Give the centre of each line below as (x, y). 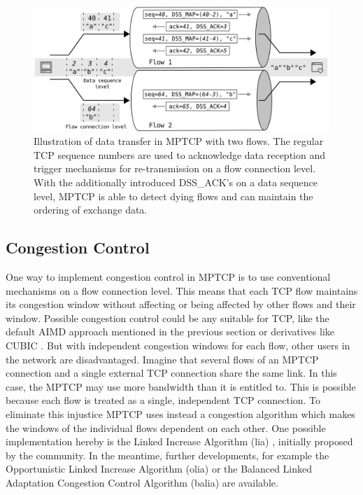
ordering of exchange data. (91, 210)
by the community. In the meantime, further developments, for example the (168, 455)
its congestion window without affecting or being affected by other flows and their (181, 304)
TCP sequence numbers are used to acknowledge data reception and (180, 154)
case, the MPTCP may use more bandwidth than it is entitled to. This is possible (181, 386)
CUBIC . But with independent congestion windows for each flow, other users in (178, 346)
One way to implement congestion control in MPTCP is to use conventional (168, 277)
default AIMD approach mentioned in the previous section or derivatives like (170, 332)
